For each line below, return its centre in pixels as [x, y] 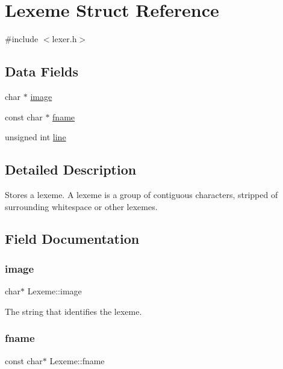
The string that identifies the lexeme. [73, 311]
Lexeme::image [54, 291]
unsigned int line [36, 137]
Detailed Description [71, 169]
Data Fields [42, 71]
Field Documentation [72, 239]
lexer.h [64, 39]
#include [22, 39]
